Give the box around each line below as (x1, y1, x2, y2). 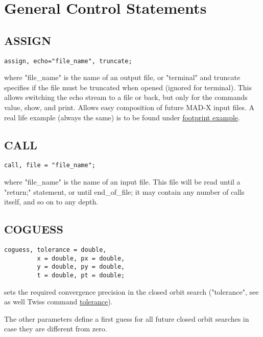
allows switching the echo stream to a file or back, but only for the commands (4, 92, 248, 102)
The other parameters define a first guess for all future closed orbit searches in (4, 313, 249, 324)
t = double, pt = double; (37, 272, 125, 279)
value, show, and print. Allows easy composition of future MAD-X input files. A (4, 102, 254, 113)
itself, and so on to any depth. (4, 196, 99, 207)
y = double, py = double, (37, 263, 125, 271)
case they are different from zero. (4, 323, 107, 334)
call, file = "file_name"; (4, 162, 95, 169)
